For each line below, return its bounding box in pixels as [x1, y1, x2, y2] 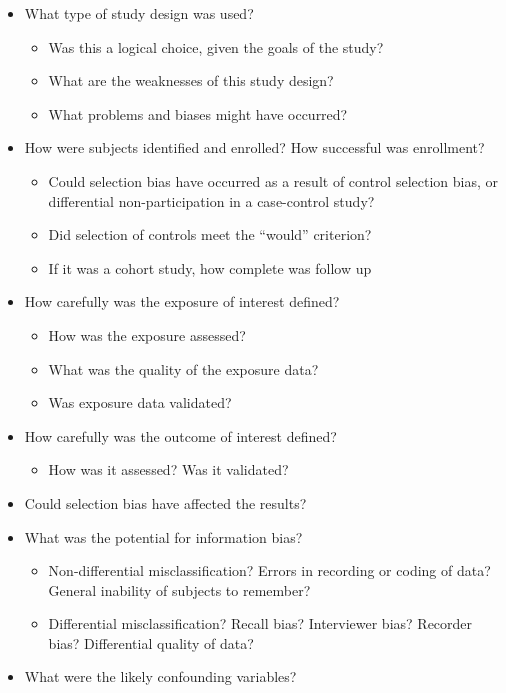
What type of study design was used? [24, 3, 254, 23]
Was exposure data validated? [48, 392, 232, 413]
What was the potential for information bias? [24, 526, 303, 547]
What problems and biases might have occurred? [48, 103, 348, 124]
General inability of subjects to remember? [48, 579, 311, 600]
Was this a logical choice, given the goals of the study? [48, 36, 384, 57]
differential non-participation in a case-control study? [48, 190, 375, 211]
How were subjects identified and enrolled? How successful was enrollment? [24, 137, 485, 158]
